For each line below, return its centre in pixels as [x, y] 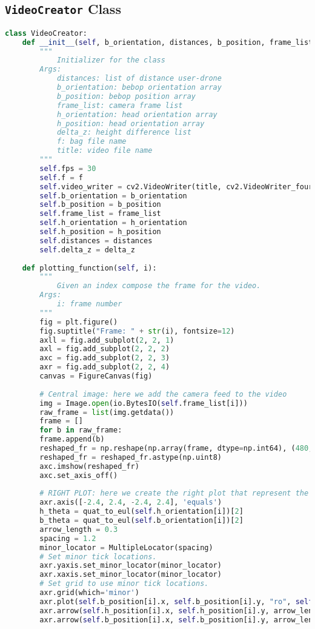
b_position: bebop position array [126, 96]
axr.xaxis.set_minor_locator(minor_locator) [131, 575]
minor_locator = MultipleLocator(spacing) [126, 547]
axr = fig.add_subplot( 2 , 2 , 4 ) [105, 367]
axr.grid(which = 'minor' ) [89, 593]
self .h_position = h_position [100, 232]
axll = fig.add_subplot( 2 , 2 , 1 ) [107, 340]
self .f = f [61, 177]
